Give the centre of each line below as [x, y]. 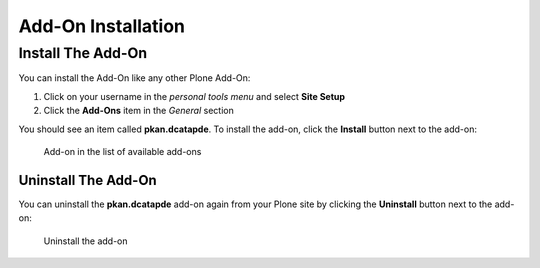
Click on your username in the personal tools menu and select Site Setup [194, 96]
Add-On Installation [101, 26]
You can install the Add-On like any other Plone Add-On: [134, 78]
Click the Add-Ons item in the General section [138, 111]
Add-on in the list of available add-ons [122, 151]
